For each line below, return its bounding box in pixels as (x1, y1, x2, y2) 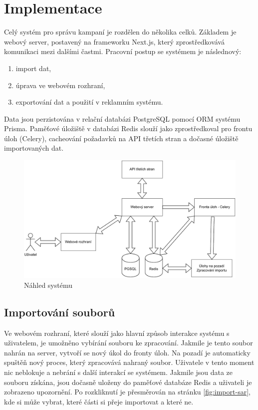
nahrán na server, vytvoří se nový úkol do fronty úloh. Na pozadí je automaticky (4, 347, 251, 357)
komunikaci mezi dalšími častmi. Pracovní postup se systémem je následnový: (4, 46, 242, 57)
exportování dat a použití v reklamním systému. (15, 97, 163, 107)
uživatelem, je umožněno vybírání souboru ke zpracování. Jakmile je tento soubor (4, 337, 253, 348)
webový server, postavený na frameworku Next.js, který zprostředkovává (4, 36, 225, 47)
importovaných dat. (4, 143, 64, 153)
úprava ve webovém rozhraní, (15, 80, 105, 90)
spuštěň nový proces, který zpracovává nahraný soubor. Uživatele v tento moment (4, 357, 255, 367)
